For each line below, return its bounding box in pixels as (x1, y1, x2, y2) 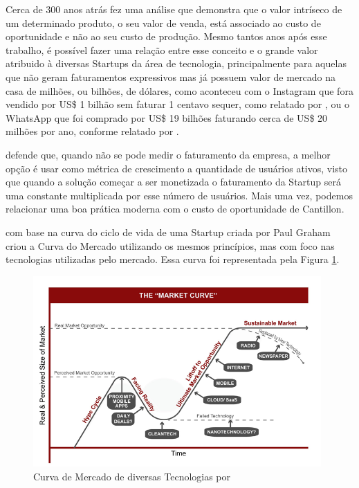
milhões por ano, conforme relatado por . (6, 124, 179, 138)
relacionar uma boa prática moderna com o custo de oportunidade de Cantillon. (6, 201, 344, 216)
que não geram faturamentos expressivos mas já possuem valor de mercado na (6, 69, 336, 84)
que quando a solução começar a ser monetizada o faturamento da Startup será (6, 174, 341, 189)
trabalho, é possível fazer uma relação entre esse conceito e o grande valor (6, 42, 318, 57)
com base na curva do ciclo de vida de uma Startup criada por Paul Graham (6, 224, 331, 239)
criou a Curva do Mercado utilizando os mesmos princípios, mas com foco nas (6, 238, 335, 253)
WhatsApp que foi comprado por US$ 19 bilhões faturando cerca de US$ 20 (6, 110, 328, 125)
